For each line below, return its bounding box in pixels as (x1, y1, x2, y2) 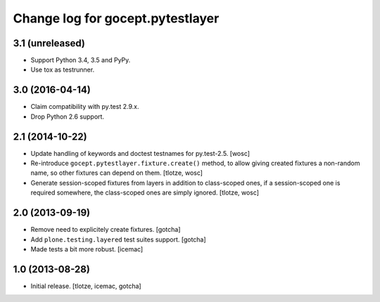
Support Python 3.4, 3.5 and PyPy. (30, 56, 131, 65)
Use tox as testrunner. (30, 65, 95, 74)
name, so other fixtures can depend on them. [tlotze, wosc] (30, 169, 203, 177)
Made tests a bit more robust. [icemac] (30, 244, 144, 253)
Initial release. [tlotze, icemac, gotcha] (30, 282, 141, 290)
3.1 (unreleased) (13, 37, 86, 49)
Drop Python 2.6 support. (30, 112, 105, 121)
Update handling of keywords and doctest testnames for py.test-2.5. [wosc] (30, 149, 250, 157)
